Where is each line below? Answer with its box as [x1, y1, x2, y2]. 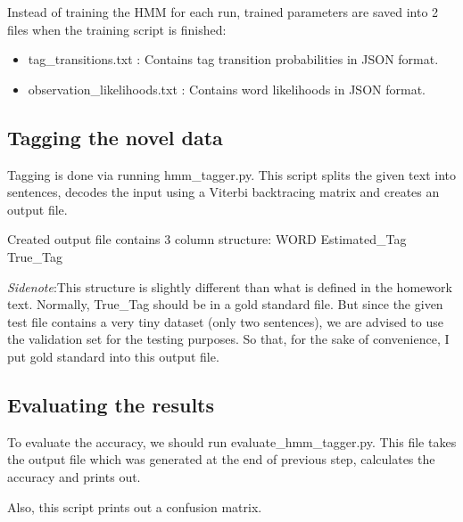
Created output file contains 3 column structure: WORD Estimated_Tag [7, 230, 407, 249]
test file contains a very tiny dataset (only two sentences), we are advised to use [7, 312, 443, 330]
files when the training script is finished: [7, 20, 227, 38]
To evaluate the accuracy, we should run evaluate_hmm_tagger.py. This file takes [7, 432, 457, 451]
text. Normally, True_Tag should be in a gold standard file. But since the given [7, 295, 443, 314]
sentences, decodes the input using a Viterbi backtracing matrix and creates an [7, 183, 440, 201]
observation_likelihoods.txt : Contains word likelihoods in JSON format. [28, 79, 426, 98]
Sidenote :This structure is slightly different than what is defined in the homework [7, 277, 452, 296]
